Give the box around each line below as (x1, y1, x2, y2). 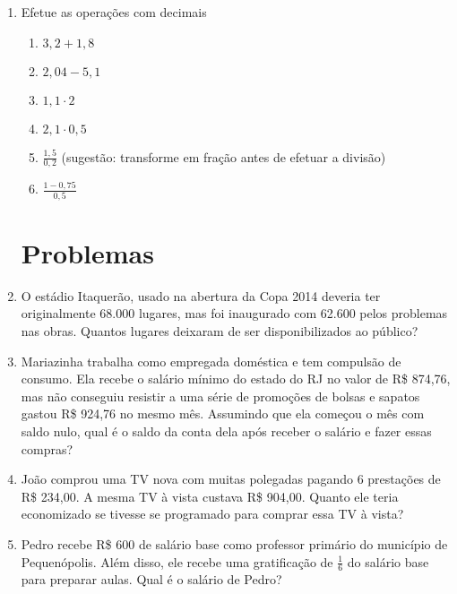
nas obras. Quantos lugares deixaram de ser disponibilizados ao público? (21, 322, 418, 340)
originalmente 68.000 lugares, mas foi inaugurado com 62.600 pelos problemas (21, 304, 448, 323)
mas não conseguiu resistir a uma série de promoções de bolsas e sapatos (21, 386, 420, 405)
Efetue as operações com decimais (21, 3, 207, 21)
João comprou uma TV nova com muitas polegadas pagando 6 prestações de (21, 469, 441, 488)
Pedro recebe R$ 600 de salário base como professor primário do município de (21, 534, 448, 553)
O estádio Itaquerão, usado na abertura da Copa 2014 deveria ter (21, 286, 381, 305)
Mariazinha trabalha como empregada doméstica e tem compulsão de (21, 351, 401, 370)
